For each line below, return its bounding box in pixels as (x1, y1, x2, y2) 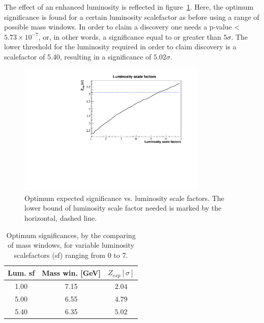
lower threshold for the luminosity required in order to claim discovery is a (4, 41, 237, 52)
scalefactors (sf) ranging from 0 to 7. (14, 249, 128, 260)
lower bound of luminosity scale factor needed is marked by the (24, 202, 222, 213)
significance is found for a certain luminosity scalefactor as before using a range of (4, 11, 259, 22)
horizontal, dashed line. (24, 213, 97, 223)
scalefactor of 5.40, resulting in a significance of (4, 51, 152, 62)
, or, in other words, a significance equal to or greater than (38, 31, 221, 42)
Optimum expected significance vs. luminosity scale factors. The (24, 192, 224, 203)
